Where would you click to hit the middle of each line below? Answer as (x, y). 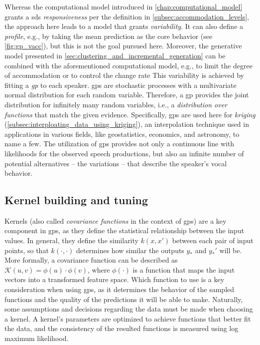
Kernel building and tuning (76, 200)
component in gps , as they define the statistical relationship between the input (125, 230)
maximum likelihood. (37, 338)
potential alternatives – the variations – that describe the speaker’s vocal (116, 163)
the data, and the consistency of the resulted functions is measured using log (122, 328)
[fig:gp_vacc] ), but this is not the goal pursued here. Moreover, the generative (123, 46)
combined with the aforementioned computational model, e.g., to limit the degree (129, 65)
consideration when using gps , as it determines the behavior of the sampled (120, 289)
